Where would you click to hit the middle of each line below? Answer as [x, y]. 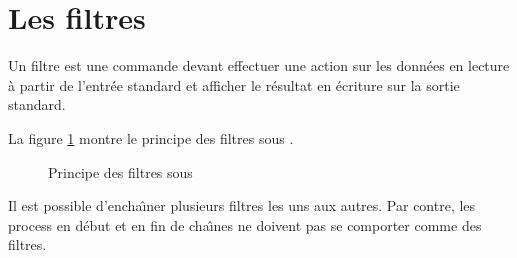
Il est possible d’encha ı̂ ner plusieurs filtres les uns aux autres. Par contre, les [242, 205]
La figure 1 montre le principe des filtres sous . [151, 137]
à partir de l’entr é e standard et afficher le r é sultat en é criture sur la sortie [234, 84]
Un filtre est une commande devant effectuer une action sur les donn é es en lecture [259, 65]
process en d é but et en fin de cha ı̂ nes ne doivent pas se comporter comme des [245, 224]
